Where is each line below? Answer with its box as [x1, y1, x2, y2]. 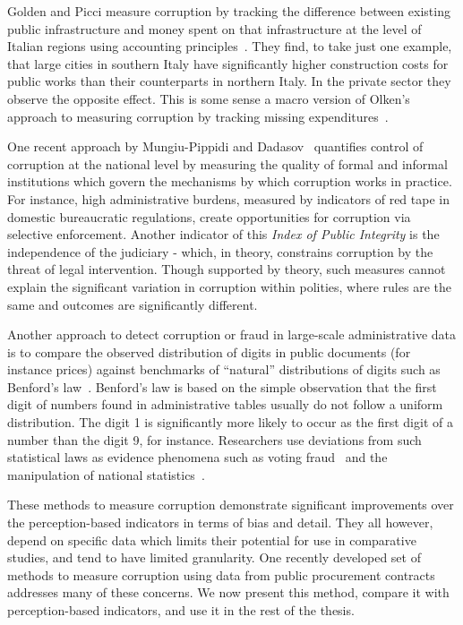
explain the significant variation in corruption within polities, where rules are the [7, 277, 451, 295]
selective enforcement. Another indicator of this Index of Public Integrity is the [7, 225, 440, 244]
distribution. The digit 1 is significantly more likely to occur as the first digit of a [7, 413, 453, 432]
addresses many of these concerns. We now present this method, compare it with [7, 583, 450, 602]
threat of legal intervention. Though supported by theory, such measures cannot [7, 260, 446, 278]
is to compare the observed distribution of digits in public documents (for [7, 342, 411, 361]
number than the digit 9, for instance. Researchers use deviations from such [7, 430, 422, 449]
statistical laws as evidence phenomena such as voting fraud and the [7, 448, 388, 467]
